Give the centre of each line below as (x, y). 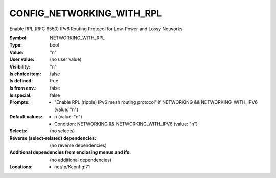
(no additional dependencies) (81, 160)
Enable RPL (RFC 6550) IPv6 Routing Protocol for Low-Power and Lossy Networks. (97, 29)
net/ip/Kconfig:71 (72, 167)
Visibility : (20, 66)
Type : (16, 45)
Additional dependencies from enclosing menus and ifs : (70, 152)
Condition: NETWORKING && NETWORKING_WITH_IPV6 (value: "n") (126, 124)
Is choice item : (25, 74)
